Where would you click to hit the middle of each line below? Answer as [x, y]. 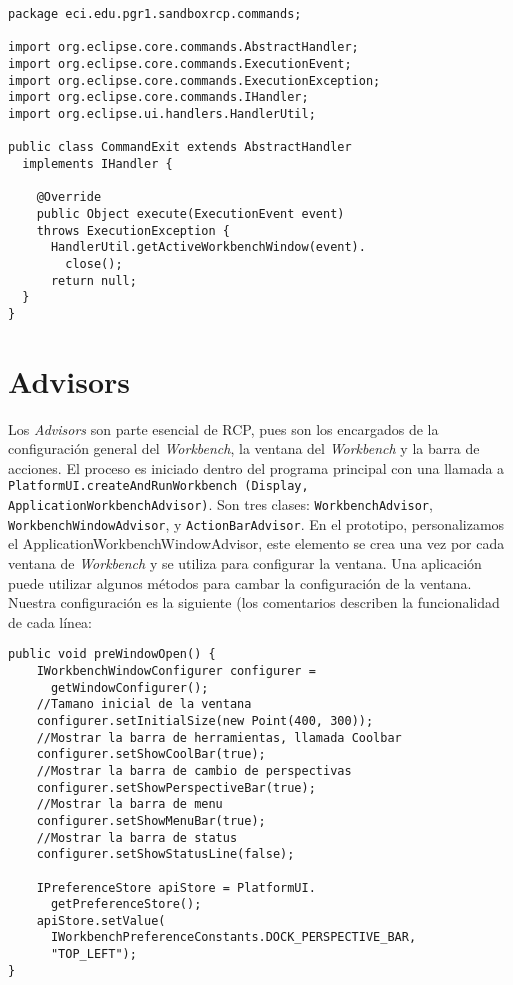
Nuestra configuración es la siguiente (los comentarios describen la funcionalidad [254, 602]
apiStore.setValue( [101, 920]
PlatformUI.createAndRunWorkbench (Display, [158, 486]
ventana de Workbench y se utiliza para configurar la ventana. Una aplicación [245, 562]
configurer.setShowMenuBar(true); [151, 820]
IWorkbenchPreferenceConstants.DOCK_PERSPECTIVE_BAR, [233, 937]
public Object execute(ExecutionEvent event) [190, 213]
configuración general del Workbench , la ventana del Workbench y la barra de [244, 448]
